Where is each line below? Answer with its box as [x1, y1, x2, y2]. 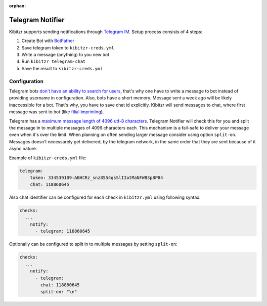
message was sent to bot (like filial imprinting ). [9, 109, 104, 115]
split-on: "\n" [40, 289, 78, 295]
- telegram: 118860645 [35, 228, 90, 234]
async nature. [9, 146, 37, 152]
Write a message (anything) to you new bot [21, 52, 110, 58]
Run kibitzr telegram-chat [21, 58, 86, 64]
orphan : [9, 3, 26, 8]
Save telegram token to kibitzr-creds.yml [21, 44, 115, 50]
